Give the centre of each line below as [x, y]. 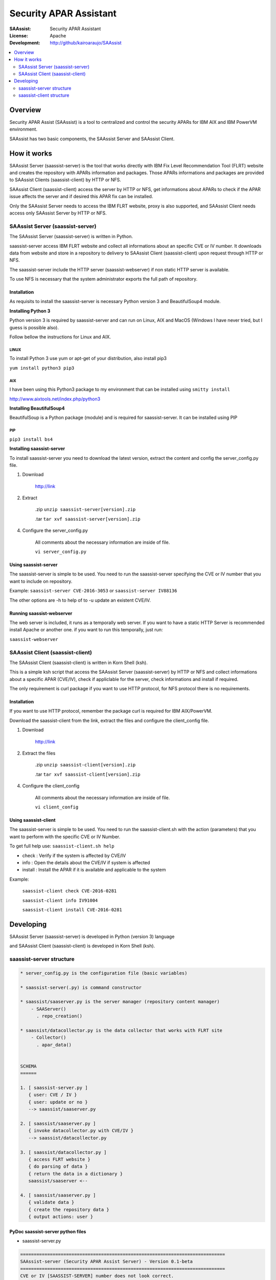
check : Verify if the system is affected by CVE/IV [74, 856]
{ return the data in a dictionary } [75, 1174]
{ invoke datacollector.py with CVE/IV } [81, 1131]
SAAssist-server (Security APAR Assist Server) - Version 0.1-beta [107, 1262]
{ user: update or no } [58, 1102]
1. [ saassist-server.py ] [54, 1087]
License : [19, 35]
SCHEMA [28, 1066]
